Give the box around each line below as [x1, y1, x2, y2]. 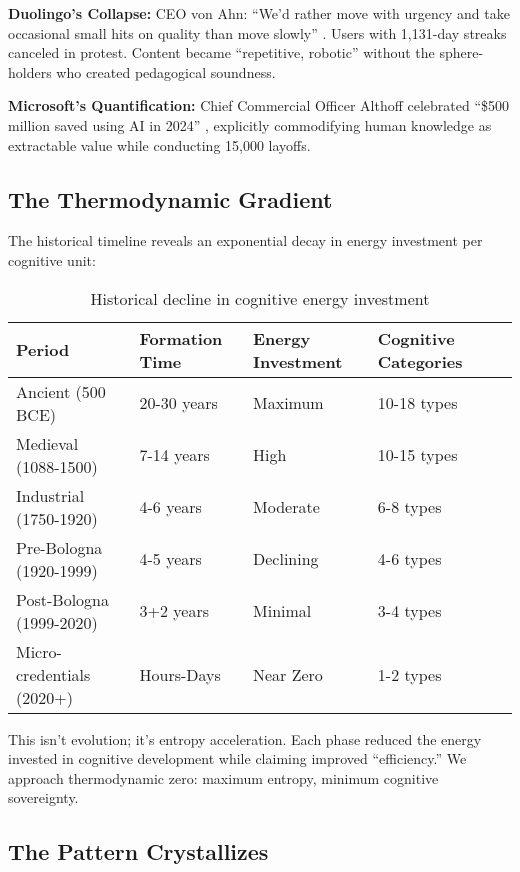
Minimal [253, 599, 312, 623]
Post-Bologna [16, 587, 109, 611]
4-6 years [139, 495, 202, 519]
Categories [377, 349, 463, 373]
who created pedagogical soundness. [56, 61, 276, 82]
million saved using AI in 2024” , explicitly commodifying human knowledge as [8, 114, 492, 135]
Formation [139, 326, 223, 350]
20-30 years [139, 391, 218, 415]
